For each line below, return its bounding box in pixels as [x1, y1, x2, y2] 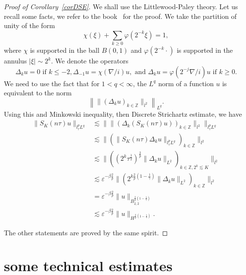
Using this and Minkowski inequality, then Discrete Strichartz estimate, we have [4, 108, 242, 119]
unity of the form [4, 20, 55, 31]
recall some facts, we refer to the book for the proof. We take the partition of [4, 11, 237, 21]
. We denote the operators [51, 56, 129, 66]
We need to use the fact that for [4, 78, 99, 88]
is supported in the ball [30, 45, 99, 55]
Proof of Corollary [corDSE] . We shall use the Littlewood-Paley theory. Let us [4, 1, 238, 11]
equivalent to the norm [4, 88, 72, 98]
